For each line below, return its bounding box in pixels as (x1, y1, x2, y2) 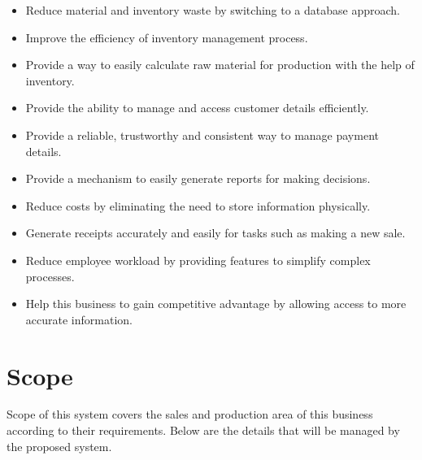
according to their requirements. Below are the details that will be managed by (7, 422, 400, 439)
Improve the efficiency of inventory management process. (25, 28, 308, 46)
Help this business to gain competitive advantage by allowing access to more (25, 295, 407, 312)
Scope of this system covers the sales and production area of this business (7, 406, 373, 423)
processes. (25, 267, 75, 284)
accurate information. (25, 310, 133, 328)
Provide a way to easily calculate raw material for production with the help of (25, 56, 415, 73)
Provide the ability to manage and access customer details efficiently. (25, 99, 369, 116)
